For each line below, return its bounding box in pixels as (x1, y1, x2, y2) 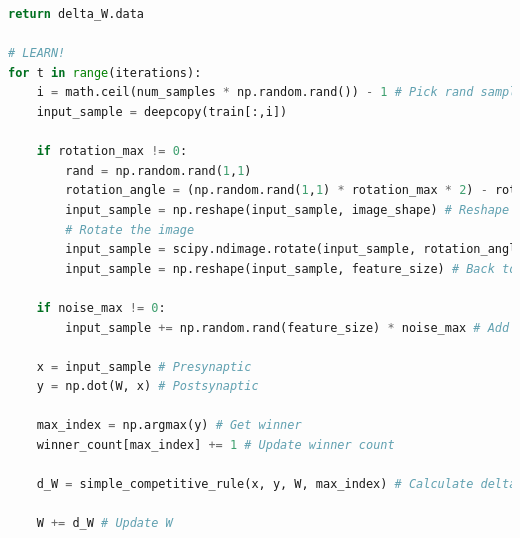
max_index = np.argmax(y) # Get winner (36, 418, 302, 433)
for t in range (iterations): (8, 65, 202, 80)
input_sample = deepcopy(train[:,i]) (36, 104, 288, 119)
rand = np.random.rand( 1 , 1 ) (65, 163, 252, 178)
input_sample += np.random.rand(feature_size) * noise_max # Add (65, 320, 510, 335)
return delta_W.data (8, 7, 145, 21)
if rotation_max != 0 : (36, 144, 188, 159)
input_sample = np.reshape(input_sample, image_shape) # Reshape (65, 202, 510, 217)
